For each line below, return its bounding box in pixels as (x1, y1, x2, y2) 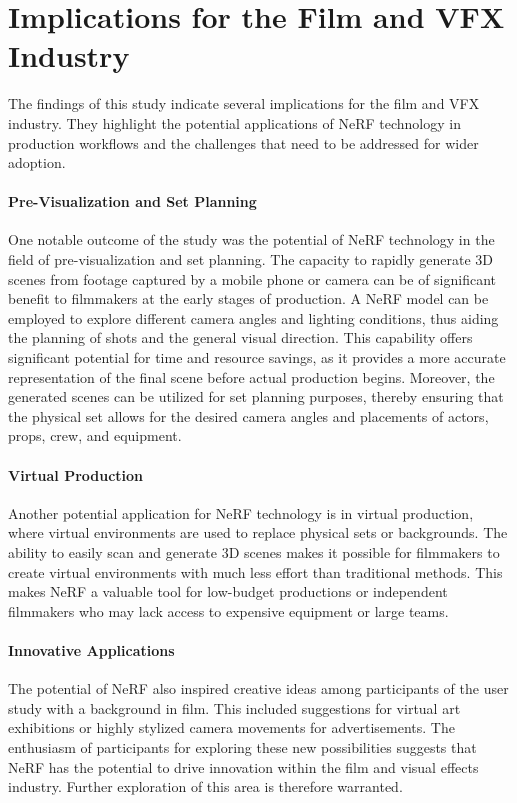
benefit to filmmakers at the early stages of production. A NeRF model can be (8, 288, 489, 309)
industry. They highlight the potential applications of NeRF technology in (8, 112, 461, 133)
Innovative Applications (8, 639, 175, 660)
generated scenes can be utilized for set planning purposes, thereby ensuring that (8, 386, 504, 407)
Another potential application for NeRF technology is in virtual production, (8, 502, 474, 523)
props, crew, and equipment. (8, 425, 182, 446)
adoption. (8, 152, 66, 173)
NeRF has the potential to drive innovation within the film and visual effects (8, 756, 479, 777)
